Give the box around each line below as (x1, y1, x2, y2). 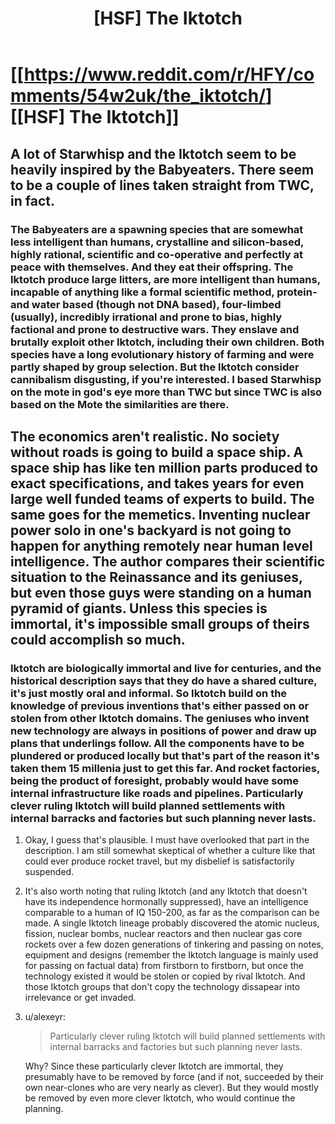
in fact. (10, 192, 55, 209)
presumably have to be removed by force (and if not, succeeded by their (24, 1071, 325, 1083)
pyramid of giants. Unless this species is (10, 600, 268, 617)
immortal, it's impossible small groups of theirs (10, 615, 310, 632)
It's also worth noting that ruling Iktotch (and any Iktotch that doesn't (24, 885, 308, 897)
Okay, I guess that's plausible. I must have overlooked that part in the (24, 834, 310, 846)
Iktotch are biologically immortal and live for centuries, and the (10, 661, 322, 675)
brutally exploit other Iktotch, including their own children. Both (10, 335, 325, 349)
